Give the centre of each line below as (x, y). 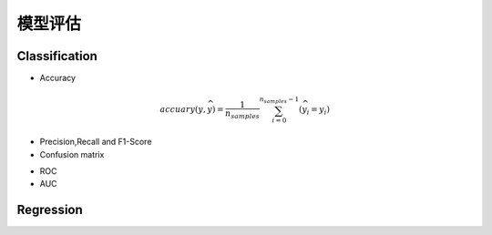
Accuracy (58, 78)
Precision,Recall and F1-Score (96, 142)
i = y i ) (318, 111)
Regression (50, 210)
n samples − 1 (279, 100)
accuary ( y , (183, 110)
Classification (57, 56)
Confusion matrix (72, 154)
